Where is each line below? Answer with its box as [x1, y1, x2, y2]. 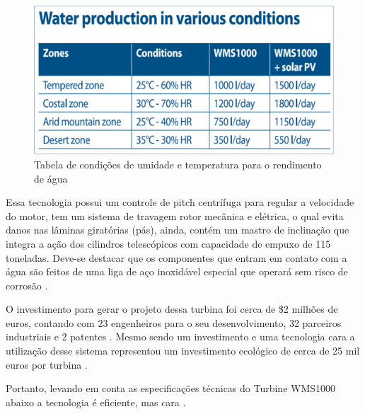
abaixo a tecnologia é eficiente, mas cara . [6, 394, 186, 409]
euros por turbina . [6, 357, 88, 372]
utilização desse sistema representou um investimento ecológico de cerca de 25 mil [6, 343, 360, 358]
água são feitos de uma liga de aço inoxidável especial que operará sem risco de [6, 264, 348, 279]
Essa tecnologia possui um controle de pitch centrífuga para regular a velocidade [6, 195, 354, 209]
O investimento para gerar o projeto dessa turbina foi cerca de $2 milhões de [6, 301, 338, 316]
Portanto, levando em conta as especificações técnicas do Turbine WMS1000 [6, 381, 336, 396]
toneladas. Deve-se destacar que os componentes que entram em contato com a [6, 250, 347, 265]
